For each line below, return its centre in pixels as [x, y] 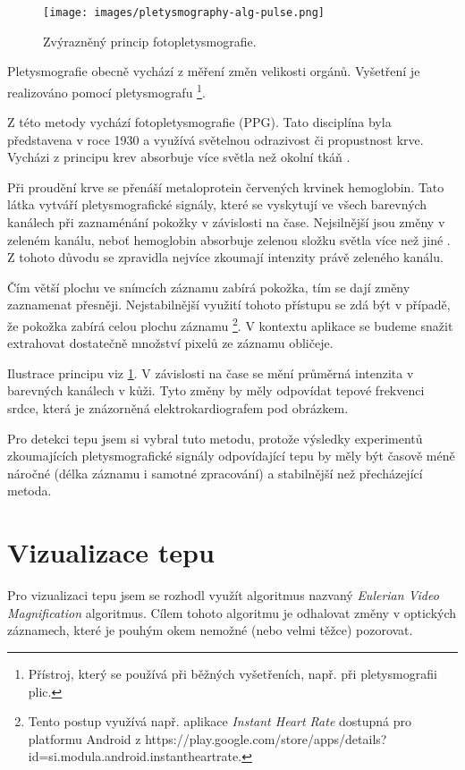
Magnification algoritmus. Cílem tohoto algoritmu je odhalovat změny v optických [232, 612]
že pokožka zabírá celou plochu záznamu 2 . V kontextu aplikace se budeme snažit [230, 324]
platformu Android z [85, 738]
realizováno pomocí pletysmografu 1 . [106, 90]
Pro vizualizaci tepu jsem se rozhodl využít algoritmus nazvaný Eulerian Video [223, 595]
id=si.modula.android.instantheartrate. [135, 756]
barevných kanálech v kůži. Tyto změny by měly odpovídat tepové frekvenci [216, 390]
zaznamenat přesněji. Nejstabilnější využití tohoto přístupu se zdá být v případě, [229, 305]
